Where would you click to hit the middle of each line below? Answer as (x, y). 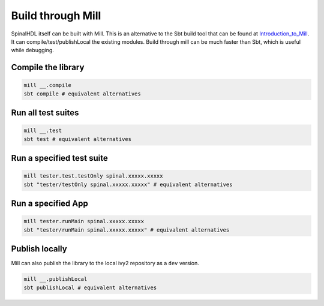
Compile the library (48, 67)
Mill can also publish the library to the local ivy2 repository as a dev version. (105, 263)
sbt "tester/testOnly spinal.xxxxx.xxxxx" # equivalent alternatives (128, 184)
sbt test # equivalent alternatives (78, 139)
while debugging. (32, 50)
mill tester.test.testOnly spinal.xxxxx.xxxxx (93, 176)
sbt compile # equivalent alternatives (82, 94)
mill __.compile (48, 85)
